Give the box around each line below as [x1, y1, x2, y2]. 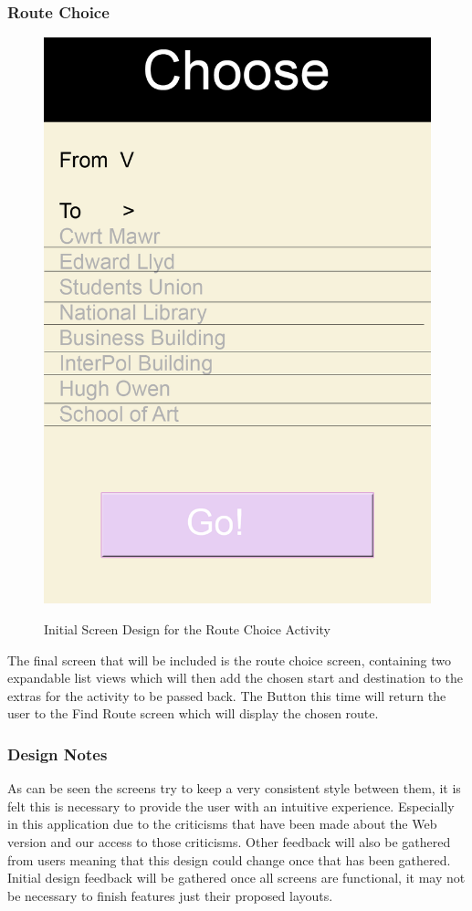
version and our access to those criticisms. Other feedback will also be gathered [7, 832, 451, 852]
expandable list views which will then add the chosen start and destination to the [7, 668, 463, 687]
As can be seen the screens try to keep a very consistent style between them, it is [7, 779, 461, 798]
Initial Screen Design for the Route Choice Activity [44, 620, 330, 639]
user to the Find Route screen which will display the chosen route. [7, 704, 379, 723]
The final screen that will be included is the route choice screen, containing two [7, 650, 452, 669]
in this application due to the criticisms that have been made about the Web [7, 814, 437, 833]
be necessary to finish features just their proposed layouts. [7, 885, 333, 905]
